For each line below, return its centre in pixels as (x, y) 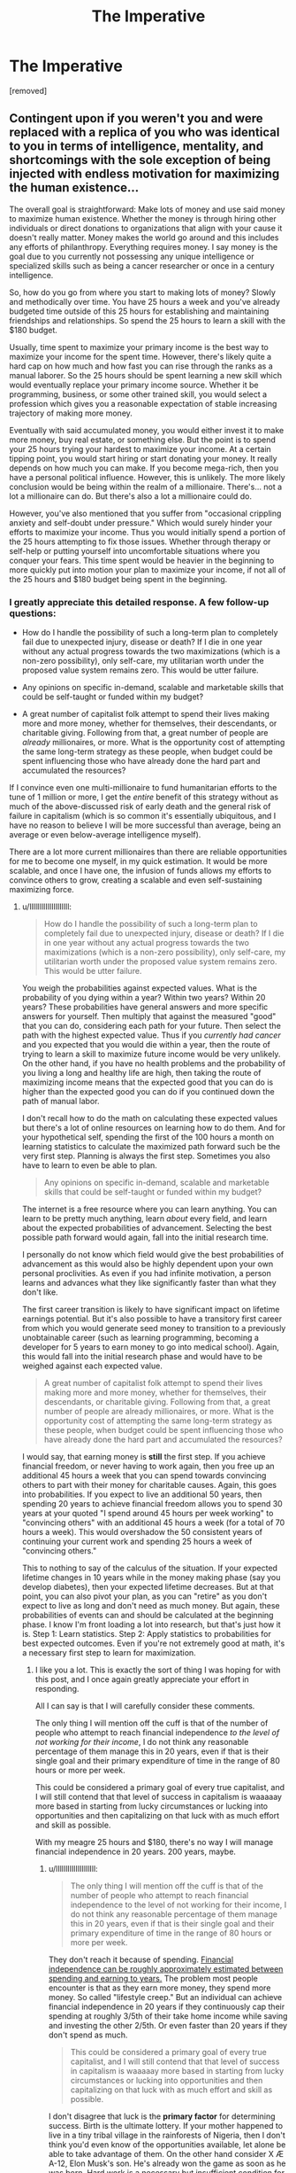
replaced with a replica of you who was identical (144, 132)
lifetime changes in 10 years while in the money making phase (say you (151, 1577)
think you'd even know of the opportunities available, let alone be (167, 2145)
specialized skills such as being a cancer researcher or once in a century (142, 265)
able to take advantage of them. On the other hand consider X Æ (166, 2154)
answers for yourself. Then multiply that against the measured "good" (149, 1016)
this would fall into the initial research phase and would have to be (142, 1357)
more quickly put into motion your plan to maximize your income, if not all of (148, 570)
